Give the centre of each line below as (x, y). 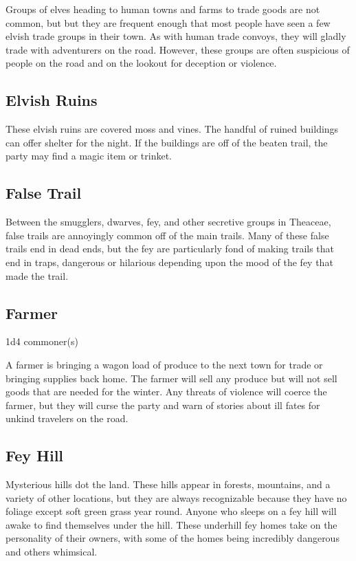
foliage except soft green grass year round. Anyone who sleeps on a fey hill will (171, 511)
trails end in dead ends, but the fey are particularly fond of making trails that (170, 249)
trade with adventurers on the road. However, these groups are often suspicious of (178, 49)
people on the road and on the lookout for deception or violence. (141, 63)
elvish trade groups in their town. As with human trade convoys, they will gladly (176, 36)
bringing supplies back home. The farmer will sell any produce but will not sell (171, 378)
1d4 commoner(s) (42, 341)
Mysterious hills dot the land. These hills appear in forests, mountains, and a (168, 484)
